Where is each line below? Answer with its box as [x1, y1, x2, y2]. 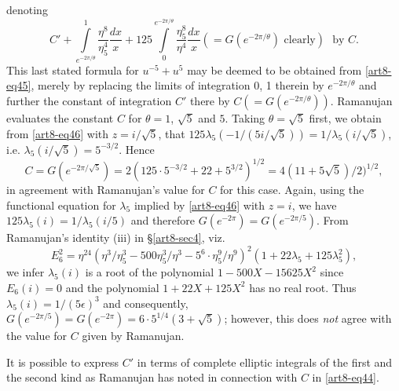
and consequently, [103, 294, 189, 311]
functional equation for [6, 196, 116, 213]
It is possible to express [6, 353, 119, 370]
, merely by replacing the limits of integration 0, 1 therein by [31, 77, 324, 93]
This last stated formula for [6, 61, 139, 78]
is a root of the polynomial [85, 264, 214, 280]
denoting [6, 2, 48, 17]
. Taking [225, 110, 265, 126]
